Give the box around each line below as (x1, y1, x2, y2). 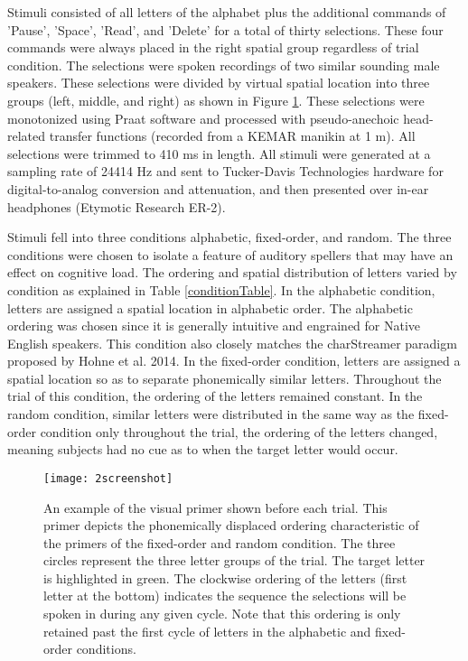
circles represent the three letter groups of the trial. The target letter (43, 551, 426, 570)
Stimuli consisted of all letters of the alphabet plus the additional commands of (7, 3, 446, 21)
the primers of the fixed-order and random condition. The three (43, 533, 396, 552)
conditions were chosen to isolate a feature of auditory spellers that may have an (7, 245, 454, 264)
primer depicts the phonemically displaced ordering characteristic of (43, 516, 419, 535)
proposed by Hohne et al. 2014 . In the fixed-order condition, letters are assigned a (7, 351, 461, 370)
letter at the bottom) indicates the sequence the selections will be (43, 586, 407, 605)
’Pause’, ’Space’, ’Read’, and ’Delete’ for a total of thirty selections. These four (7, 20, 444, 39)
